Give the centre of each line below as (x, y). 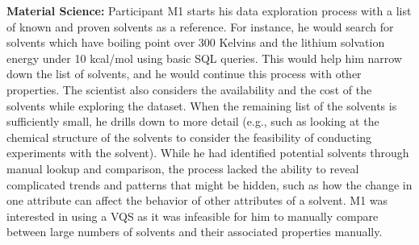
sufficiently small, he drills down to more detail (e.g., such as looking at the (193, 121)
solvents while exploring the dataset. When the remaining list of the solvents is (202, 105)
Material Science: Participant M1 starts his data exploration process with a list (209, 10)
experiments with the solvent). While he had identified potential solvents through (208, 153)
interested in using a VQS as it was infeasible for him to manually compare (193, 216)
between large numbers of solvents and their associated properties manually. (195, 232)
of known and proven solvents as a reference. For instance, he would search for (200, 26)
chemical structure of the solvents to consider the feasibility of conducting (189, 137)
